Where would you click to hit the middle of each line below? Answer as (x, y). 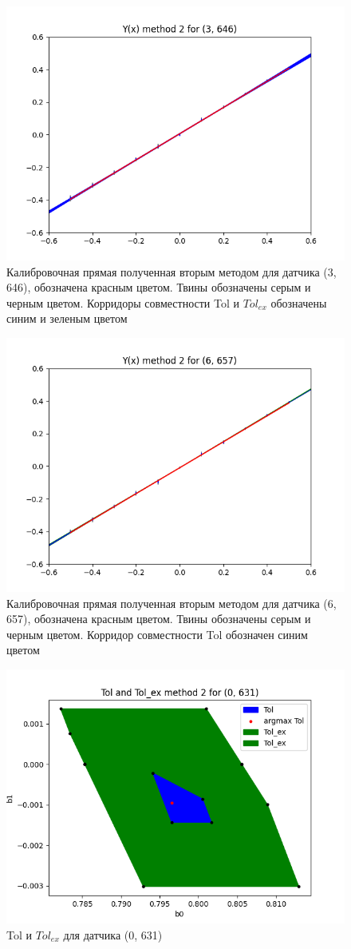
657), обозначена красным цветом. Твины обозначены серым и (159, 619)
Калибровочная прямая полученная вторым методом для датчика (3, (172, 271)
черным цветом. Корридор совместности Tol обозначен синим (157, 634)
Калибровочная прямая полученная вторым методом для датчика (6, (172, 603)
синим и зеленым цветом (67, 318)
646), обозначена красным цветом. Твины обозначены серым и (159, 287)
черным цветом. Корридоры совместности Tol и (123, 302)
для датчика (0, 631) (113, 934)
